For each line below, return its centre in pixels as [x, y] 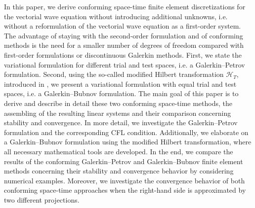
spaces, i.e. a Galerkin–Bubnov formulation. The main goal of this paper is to [121, 93]
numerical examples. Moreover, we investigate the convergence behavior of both [125, 180]
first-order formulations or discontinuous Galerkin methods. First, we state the [123, 54]
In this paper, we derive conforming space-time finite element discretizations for [125, 6]
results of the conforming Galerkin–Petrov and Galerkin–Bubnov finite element [124, 161]
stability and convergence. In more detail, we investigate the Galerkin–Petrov [121, 122]
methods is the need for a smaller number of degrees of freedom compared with [124, 45]
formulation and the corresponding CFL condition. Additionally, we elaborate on [126, 132]
